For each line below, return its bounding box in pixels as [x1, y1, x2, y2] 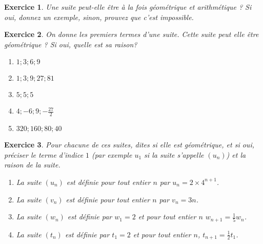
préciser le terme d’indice [4, 149, 84, 160]
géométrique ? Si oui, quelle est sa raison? [4, 39, 137, 49]
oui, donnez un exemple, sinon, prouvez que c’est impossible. [4, 11, 194, 22]
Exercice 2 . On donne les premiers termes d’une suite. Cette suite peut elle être [4, 29, 259, 40]
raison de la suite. [4, 159, 60, 170]
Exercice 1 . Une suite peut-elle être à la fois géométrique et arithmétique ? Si [4, 2, 252, 12]
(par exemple [92, 149, 132, 160]
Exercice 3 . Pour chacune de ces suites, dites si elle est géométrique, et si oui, [4, 139, 254, 150]
